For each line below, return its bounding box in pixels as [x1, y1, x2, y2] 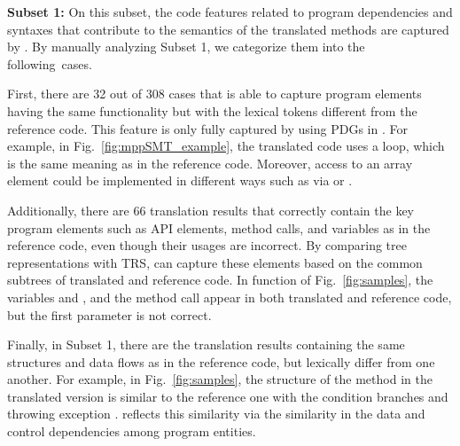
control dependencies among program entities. [7, 422, 256, 441]
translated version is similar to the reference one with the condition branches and [7, 387, 448, 405]
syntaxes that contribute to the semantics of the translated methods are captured [7, 20, 449, 38]
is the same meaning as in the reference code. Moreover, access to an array [7, 153, 413, 172]
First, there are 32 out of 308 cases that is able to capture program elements [7, 84, 422, 103]
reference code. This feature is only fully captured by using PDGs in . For [7, 119, 408, 137]
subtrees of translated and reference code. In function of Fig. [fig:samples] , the [7, 270, 433, 289]
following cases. [7, 54, 92, 73]
